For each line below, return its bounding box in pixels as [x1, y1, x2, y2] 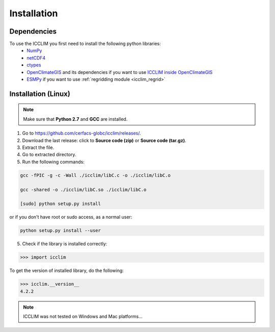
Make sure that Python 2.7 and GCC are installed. [23, 116, 128, 122]
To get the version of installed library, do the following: [9, 268, 124, 274]
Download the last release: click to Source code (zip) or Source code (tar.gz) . [22, 137, 186, 143]
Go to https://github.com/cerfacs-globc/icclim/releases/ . [22, 130, 141, 136]
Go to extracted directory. [22, 151, 76, 158]
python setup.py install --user [20, 227, 101, 234]
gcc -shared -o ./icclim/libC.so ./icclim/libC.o [20, 187, 147, 192]
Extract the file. [22, 144, 54, 150]
